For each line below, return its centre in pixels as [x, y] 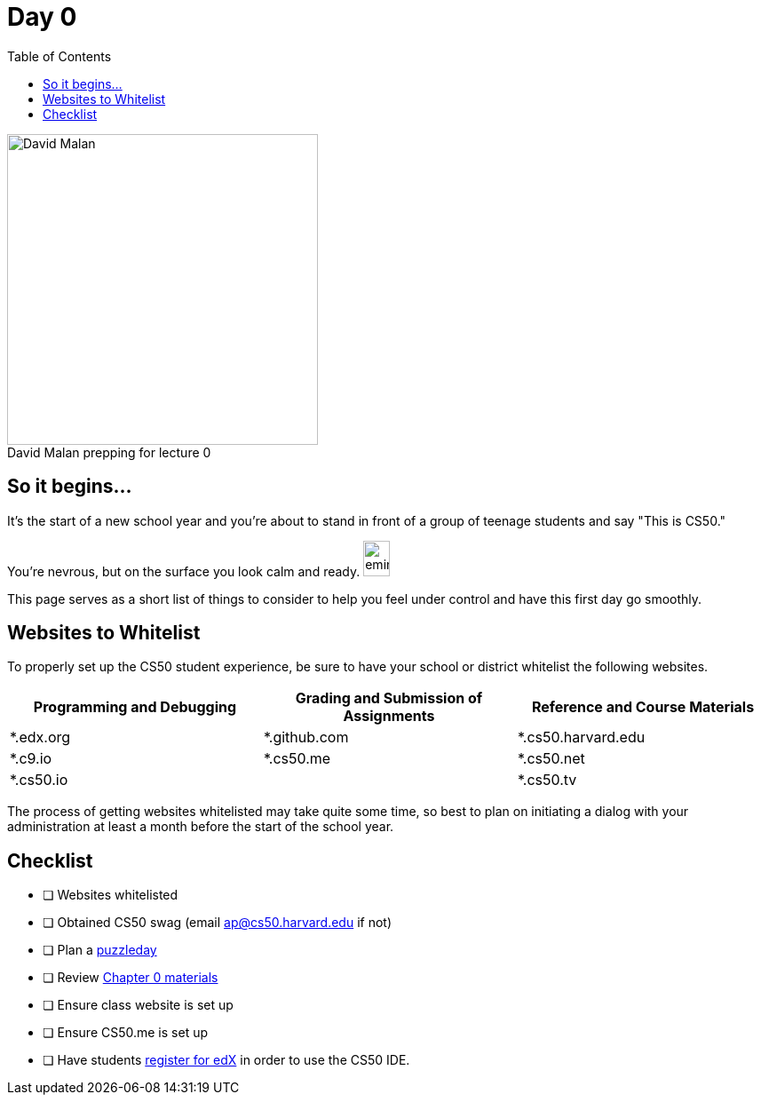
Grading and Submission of [389, 698]
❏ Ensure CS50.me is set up [126, 1033]
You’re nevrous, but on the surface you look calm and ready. [184, 571]
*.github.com [306, 737]
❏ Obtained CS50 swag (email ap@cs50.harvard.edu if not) [218, 923]
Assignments [389, 716]
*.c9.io [31, 759]
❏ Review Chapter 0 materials [131, 978]
